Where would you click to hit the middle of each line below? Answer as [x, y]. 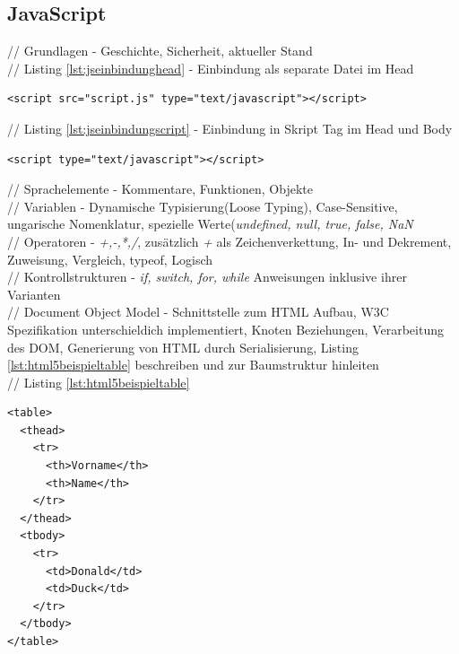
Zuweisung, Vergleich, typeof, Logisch [110, 259]
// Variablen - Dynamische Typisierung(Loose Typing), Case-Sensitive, [203, 206]
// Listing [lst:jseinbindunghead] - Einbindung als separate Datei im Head [211, 68]
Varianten [34, 294]
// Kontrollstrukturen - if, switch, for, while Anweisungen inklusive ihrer [207, 277]
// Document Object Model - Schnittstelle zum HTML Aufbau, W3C [198, 312]
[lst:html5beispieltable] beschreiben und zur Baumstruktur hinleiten [193, 365]
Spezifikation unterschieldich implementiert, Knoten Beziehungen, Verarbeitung [225, 329]
